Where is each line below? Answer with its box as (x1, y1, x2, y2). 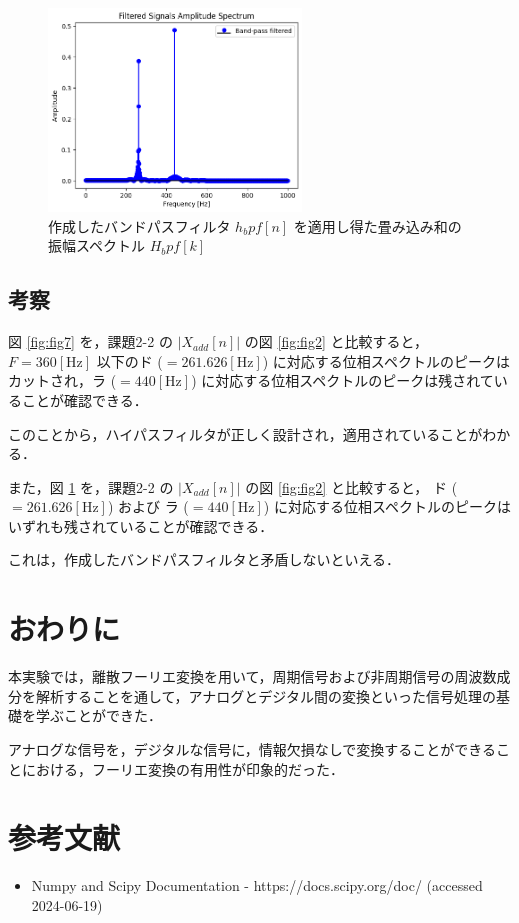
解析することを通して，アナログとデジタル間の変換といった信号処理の (35, 685, 497, 706)
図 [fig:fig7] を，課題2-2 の (8, 331, 173, 352)
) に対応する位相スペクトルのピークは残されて (191, 370, 494, 391)
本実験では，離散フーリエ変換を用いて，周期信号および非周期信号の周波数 (8, 666, 497, 687)
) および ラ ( (107, 496, 189, 517)
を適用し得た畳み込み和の (293, 215, 462, 236)
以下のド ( (96, 350, 163, 371)
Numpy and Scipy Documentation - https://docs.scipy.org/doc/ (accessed (31, 875, 483, 896)
